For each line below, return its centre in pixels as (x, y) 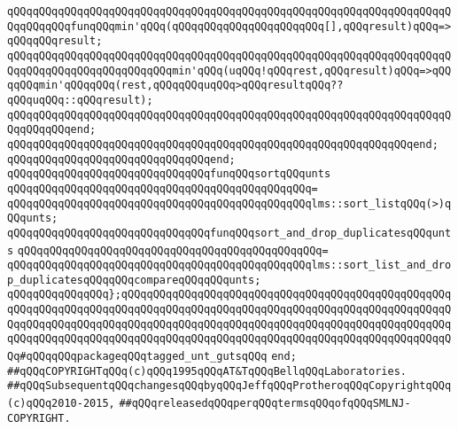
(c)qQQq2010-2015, (61, 404)
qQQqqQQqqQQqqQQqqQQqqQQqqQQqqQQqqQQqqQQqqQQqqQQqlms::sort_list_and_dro (229, 265)
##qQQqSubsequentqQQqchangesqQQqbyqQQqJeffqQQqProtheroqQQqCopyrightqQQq (229, 386)
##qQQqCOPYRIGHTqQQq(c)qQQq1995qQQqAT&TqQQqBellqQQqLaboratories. (207, 371)
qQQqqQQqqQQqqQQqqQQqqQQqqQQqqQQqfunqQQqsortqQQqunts (169, 174)
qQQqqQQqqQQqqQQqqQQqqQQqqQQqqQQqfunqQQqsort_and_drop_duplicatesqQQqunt (229, 233)
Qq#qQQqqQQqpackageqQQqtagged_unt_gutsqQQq (137, 357)
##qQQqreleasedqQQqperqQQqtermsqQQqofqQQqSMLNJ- (265, 404)
